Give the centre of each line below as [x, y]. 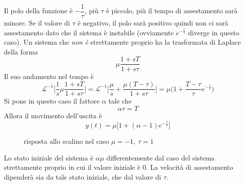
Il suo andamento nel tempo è [49, 76]
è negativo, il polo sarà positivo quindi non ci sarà [153, 23]
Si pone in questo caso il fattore [52, 101]
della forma [21, 51]
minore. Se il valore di [37, 23]
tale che [120, 101]
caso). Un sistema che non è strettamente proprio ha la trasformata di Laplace [122, 42]
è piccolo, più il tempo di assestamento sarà [172, 11]
